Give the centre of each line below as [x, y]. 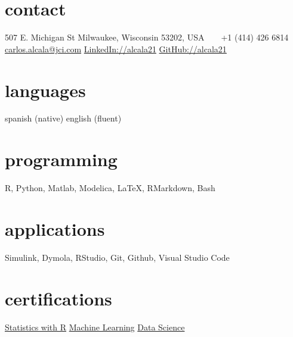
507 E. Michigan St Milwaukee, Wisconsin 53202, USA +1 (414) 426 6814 [147, 37]
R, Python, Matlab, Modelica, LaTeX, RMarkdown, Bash [110, 188]
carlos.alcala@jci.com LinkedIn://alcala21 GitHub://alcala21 [116, 49]
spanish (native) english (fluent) [63, 118]
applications [55, 228]
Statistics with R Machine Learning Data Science [95, 327]
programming [61, 159]
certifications [58, 298]
